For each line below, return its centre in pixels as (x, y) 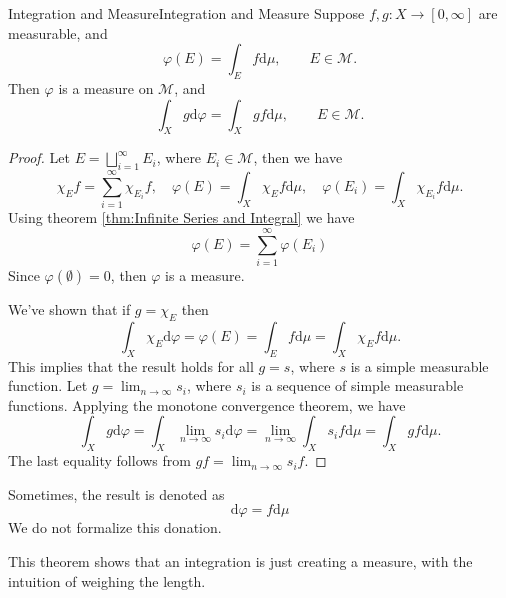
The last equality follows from (99, 460)
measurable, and (58, 32)
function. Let (48, 385)
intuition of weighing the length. (107, 580)
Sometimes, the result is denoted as (116, 493)
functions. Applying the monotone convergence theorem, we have (207, 404)
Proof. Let (39, 157)
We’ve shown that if (69, 309)
